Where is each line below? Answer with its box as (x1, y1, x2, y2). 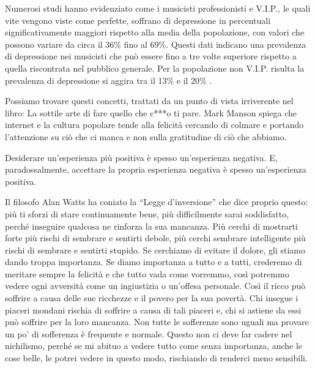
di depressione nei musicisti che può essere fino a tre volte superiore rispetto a (5, 50, 297, 62)
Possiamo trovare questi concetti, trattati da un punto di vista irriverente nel (5, 94, 294, 107)
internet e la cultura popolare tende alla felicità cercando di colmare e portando (5, 118, 304, 131)
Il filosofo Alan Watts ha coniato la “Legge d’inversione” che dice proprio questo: (5, 195, 308, 208)
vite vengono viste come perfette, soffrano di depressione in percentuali (5, 13, 271, 26)
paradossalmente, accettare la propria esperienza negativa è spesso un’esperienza (5, 163, 306, 176)
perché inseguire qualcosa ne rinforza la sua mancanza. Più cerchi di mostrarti (5, 219, 298, 232)
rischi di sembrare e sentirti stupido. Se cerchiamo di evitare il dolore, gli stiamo (5, 243, 306, 256)
